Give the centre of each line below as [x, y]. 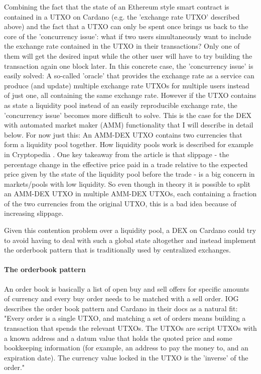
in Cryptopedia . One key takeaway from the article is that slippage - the [117, 154]
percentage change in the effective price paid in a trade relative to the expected [126, 164]
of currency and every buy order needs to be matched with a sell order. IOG [121, 298]
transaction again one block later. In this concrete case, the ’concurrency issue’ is [129, 66]
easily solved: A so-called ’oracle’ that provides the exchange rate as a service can [129, 76]
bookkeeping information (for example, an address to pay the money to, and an [126, 348]
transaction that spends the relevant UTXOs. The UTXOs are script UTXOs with [130, 328]
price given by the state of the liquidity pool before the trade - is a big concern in [129, 174]
